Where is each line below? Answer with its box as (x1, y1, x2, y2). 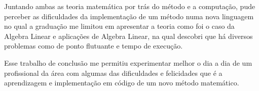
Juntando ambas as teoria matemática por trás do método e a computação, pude (4, 1, 255, 11)
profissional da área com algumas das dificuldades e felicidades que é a (4, 67, 223, 78)
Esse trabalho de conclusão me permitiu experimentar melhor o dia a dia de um (4, 57, 252, 68)
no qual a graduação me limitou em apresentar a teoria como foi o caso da (4, 21, 235, 31)
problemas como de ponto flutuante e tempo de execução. (4, 40, 183, 51)
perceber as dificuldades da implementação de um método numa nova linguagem (4, 11, 254, 21)
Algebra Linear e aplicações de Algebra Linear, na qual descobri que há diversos (4, 30, 253, 41)
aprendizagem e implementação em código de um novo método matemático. (4, 77, 239, 88)
